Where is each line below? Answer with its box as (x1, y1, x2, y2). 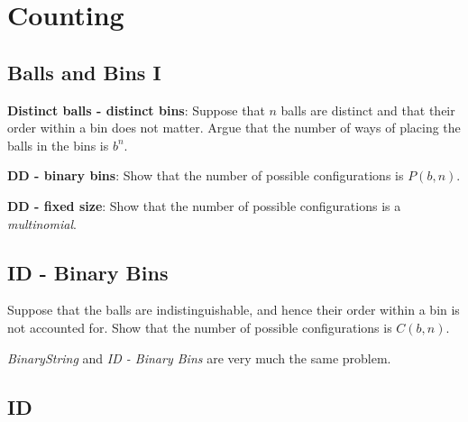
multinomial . (7, 214, 77, 233)
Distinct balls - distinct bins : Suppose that (7, 100, 265, 119)
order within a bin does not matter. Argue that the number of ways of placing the (7, 118, 461, 137)
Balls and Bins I (7, 58, 161, 86)
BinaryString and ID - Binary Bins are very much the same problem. (7, 348, 391, 367)
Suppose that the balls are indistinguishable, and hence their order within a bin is (7, 300, 460, 319)
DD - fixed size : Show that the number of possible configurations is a (7, 196, 401, 215)
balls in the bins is (7, 135, 109, 154)
